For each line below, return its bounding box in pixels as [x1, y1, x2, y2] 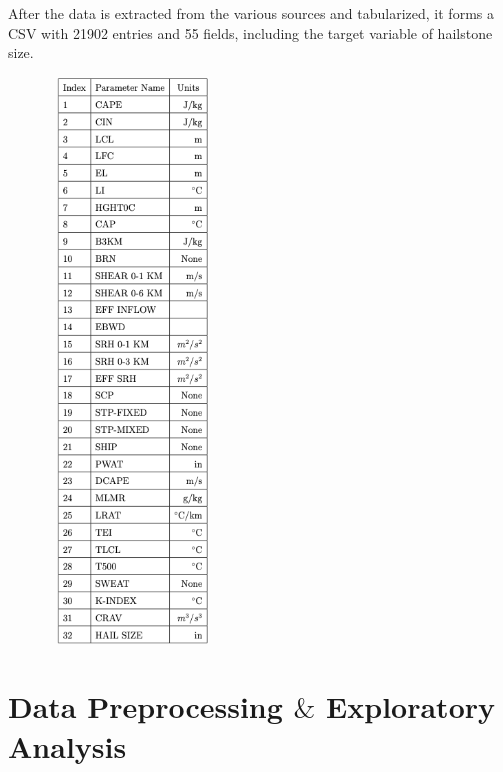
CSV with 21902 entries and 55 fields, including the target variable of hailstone [8, 22, 493, 43]
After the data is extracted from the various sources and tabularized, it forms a [8, 3, 494, 23]
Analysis [8, 725, 127, 766]
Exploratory [326, 686, 495, 727]
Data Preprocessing [8, 686, 283, 727]
